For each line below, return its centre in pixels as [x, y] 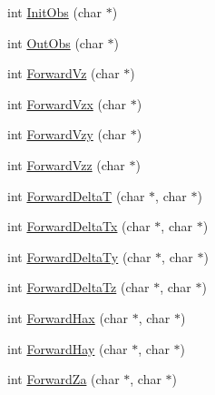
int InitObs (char [54, 12]
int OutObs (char [55, 42]
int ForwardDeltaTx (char [79, 226]
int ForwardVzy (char [67, 134]
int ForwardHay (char [68, 348]
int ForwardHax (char [68, 317]
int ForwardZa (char [64, 379]
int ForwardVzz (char [66, 164]
